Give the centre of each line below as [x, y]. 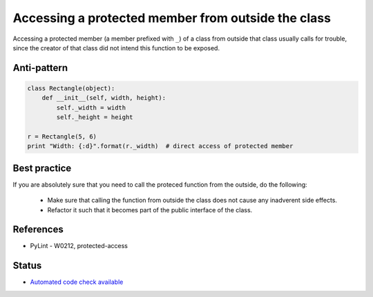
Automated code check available [77, 282]
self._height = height [95, 117]
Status [27, 266]
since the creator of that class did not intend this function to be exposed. [116, 48]
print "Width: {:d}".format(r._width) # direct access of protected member [160, 146]
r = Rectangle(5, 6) [62, 136]
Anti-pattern [40, 68]
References [38, 230]
